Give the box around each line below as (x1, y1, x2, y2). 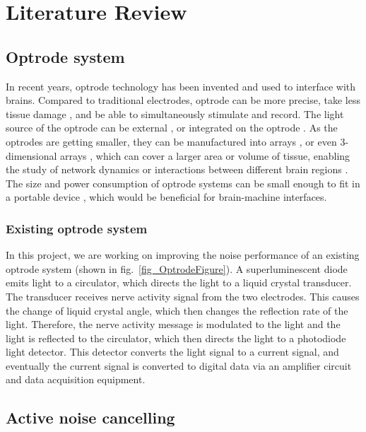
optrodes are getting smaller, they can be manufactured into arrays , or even (6, 134, 337, 148)
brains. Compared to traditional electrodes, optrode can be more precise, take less (6, 93, 360, 107)
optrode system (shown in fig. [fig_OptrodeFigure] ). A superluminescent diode (6, 261, 348, 276)
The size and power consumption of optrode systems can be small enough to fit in (6, 175, 360, 190)
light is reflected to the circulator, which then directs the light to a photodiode (6, 330, 346, 345)
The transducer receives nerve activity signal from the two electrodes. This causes (6, 288, 360, 303)
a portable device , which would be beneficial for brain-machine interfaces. (6, 189, 327, 204)
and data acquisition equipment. (6, 372, 146, 387)
